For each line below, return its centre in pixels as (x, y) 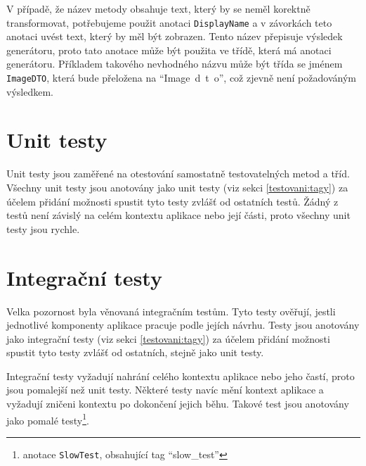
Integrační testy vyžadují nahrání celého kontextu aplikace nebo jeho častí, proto (181, 376)
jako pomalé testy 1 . (48, 419)
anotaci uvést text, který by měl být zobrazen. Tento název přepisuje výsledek (175, 36)
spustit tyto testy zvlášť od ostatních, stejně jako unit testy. (135, 352)
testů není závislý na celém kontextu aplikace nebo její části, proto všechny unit (178, 215)
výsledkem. (30, 91)
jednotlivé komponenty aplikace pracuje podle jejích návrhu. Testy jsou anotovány (183, 325)
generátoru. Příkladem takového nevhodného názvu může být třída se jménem (175, 64)
